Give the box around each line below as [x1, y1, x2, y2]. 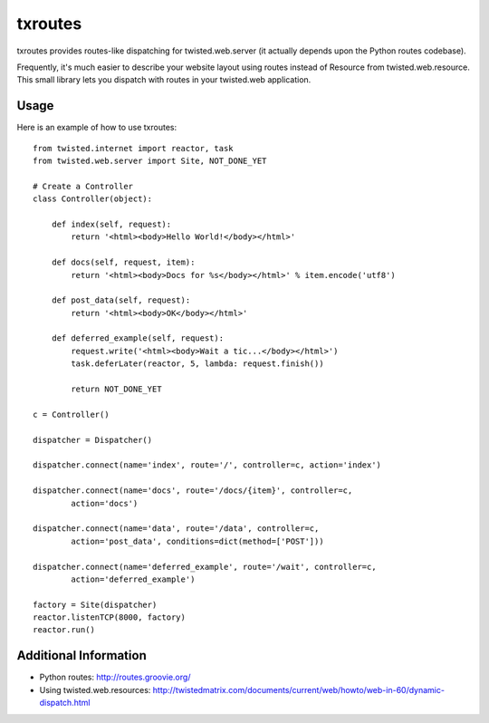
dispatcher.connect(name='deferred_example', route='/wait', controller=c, [33, 562, 377, 572]
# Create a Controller [33, 181, 134, 191]
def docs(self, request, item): [51, 257, 196, 267]
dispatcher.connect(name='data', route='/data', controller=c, [33, 524, 320, 534]
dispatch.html [39, 698, 91, 709]
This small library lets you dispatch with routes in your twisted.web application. [16, 74, 312, 85]
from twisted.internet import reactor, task [33, 143, 235, 153]
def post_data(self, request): [51, 295, 191, 305]
